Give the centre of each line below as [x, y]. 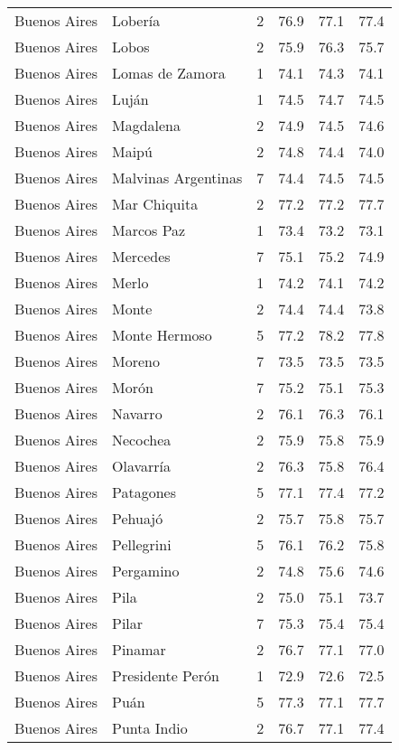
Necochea [141, 440]
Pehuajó [137, 518]
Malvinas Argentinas [177, 178]
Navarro [137, 413]
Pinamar [139, 649]
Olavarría [141, 466]
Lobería [136, 20]
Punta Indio [149, 728]
